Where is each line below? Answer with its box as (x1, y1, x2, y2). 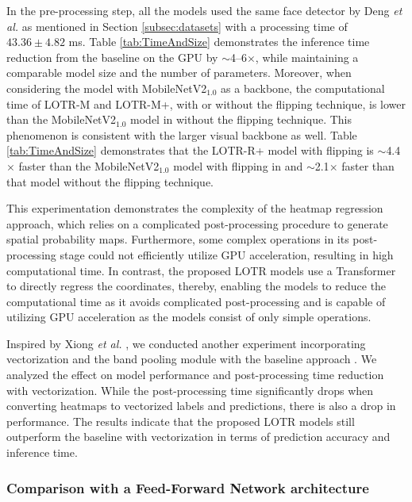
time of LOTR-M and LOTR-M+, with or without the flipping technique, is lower (6, 95, 406, 112)
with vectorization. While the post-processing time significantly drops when (6, 381, 374, 398)
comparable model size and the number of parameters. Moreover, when (6, 64, 352, 81)
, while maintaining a (255, 48, 359, 65)
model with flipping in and (173, 157, 303, 174)
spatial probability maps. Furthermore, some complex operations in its (6, 231, 349, 247)
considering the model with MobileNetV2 (6, 79, 207, 96)
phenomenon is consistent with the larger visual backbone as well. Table (6, 126, 357, 143)
